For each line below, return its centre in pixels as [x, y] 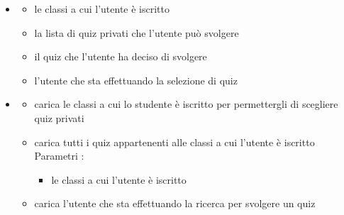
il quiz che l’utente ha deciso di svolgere [121, 56]
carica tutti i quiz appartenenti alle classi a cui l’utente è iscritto [174, 142]
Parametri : [59, 156]
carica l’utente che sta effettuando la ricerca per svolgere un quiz [175, 203]
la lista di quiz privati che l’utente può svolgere [137, 32]
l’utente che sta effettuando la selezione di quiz [136, 80]
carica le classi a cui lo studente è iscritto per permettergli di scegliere [186, 104]
